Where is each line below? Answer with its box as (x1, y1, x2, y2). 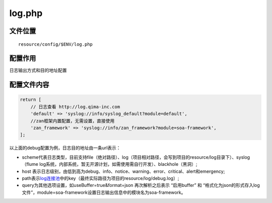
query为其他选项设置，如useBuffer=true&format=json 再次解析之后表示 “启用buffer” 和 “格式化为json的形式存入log (22, 182, 260, 188)
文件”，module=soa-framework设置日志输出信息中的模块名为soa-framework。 (22, 189, 186, 195)
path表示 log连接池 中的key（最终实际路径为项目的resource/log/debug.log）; (22, 175, 179, 181)
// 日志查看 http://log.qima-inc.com (30, 104, 120, 110)
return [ (20, 97, 42, 103)
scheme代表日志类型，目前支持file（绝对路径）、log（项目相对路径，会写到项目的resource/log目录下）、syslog (22, 154, 250, 160)
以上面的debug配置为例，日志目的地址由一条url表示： (9, 145, 121, 151)
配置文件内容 (9, 80, 49, 89)
